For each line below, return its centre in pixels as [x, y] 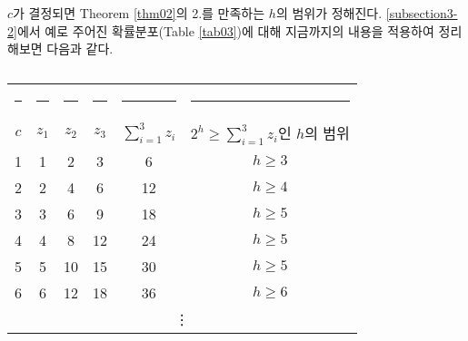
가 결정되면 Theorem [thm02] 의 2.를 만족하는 [139, 13]
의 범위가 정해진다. [329, 13]
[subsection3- [422, 13]
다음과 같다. [80, 49]
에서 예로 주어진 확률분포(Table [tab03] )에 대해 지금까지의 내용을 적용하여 [225, 30]
